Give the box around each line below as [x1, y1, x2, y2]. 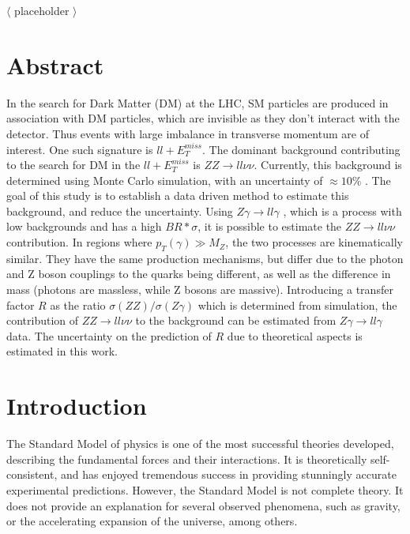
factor [6, 296, 35, 313]
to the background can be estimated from [135, 312, 337, 329]
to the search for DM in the [6, 156, 141, 173]
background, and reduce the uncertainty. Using [6, 202, 233, 219]
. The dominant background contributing [202, 141, 401, 157]
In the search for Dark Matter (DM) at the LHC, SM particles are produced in [6, 94, 389, 111]
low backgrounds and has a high [6, 218, 162, 235]
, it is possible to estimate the [197, 218, 342, 235]
